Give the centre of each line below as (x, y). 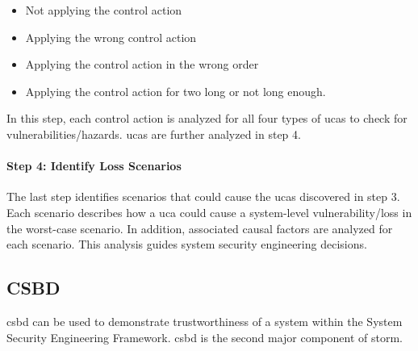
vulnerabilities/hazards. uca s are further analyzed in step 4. (154, 134)
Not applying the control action (104, 10)
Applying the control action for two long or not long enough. (176, 91)
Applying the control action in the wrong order (142, 64)
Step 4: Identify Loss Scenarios (94, 166)
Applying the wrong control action (111, 37)
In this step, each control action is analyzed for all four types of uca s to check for (207, 118)
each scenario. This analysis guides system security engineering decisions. (187, 244)
